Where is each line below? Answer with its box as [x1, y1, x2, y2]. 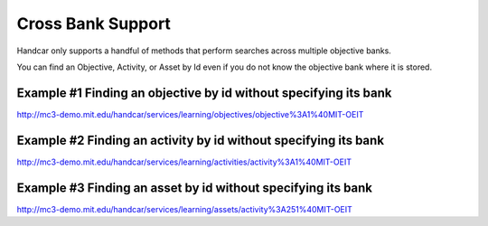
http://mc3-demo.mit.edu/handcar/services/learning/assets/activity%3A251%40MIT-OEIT [16, 203, 352, 214]
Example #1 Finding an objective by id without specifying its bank [16, 85, 392, 100]
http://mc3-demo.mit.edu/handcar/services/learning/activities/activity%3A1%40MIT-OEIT [16, 156, 352, 167]
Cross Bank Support [16, 14, 172, 33]
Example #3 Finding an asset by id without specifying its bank [16, 180, 373, 195]
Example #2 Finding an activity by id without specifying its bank [16, 132, 384, 148]
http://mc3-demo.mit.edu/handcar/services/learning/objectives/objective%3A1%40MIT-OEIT [16, 108, 364, 119]
